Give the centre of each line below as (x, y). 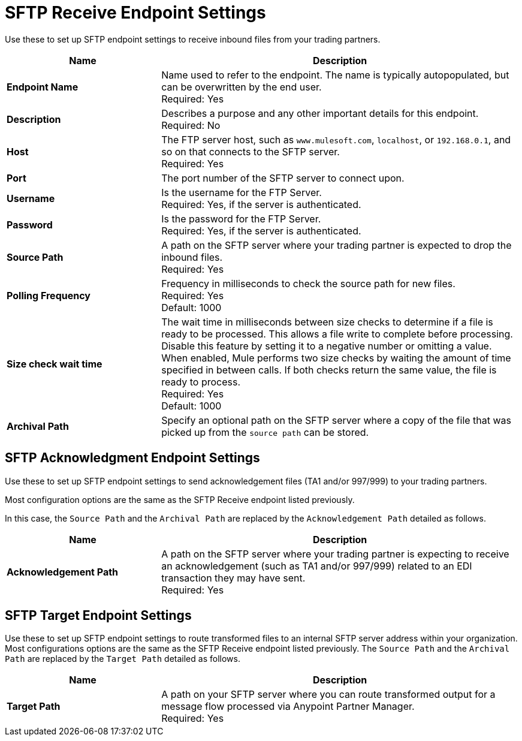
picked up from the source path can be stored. (265, 432)
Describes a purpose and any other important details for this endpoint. (320, 113)
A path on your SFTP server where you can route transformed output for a (328, 695)
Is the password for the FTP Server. (241, 219)
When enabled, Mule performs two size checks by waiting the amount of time (336, 358)
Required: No (191, 125)
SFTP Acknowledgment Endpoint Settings (132, 458)
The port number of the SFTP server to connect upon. (283, 178)
